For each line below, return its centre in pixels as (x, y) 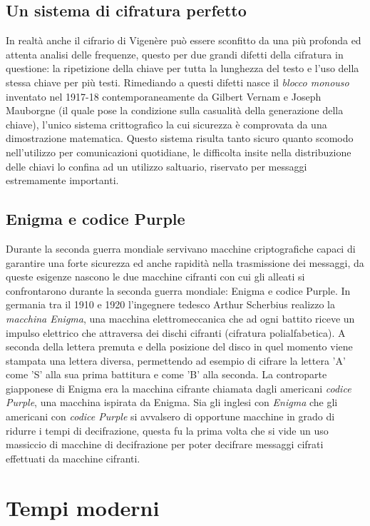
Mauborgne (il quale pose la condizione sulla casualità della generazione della (175, 110)
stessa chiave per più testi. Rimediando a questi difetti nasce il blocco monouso (178, 82)
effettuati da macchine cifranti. (73, 458)
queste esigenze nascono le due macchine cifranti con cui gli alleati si (155, 277)
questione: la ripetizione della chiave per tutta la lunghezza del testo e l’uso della (183, 68)
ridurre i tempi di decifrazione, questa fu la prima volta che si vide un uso (167, 430)
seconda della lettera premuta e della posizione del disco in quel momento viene (179, 347)
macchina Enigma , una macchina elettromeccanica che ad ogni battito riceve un (180, 318)
